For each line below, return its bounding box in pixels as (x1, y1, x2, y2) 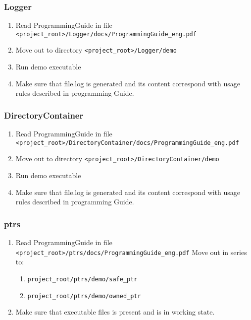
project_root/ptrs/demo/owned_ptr (27, 292, 141, 300)
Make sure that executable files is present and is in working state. (15, 307, 215, 317)
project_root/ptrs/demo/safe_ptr (27, 275, 138, 283)
